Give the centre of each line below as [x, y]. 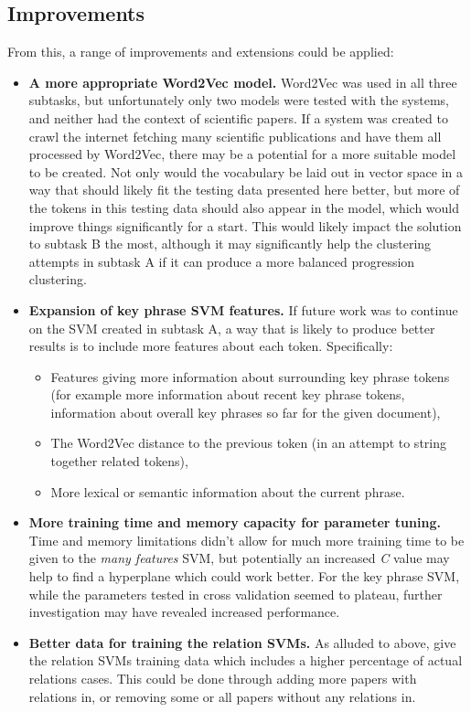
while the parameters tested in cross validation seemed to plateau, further [235, 594]
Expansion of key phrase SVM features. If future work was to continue [243, 309]
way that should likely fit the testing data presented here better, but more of [244, 190]
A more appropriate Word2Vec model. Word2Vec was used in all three [243, 82]
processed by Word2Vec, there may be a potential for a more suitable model [242, 154]
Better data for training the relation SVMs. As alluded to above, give [242, 642]
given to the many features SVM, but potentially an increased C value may [239, 558]
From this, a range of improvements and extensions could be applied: [201, 52]
